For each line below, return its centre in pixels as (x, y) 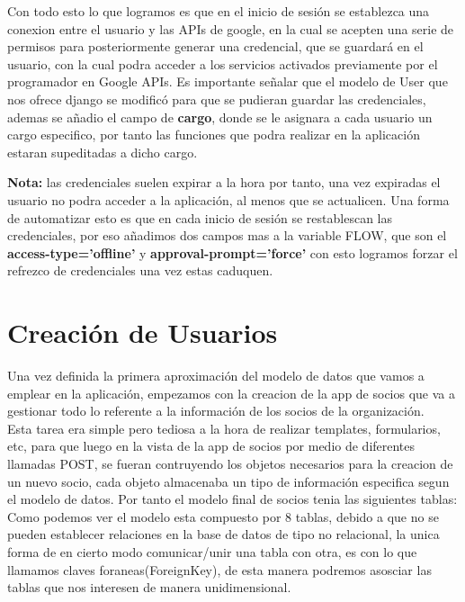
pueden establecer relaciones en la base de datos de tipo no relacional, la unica (224, 534)
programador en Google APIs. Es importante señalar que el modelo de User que (228, 81)
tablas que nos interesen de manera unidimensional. (149, 587)
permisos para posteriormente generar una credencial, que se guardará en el (215, 46)
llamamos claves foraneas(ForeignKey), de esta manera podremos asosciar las (219, 569)
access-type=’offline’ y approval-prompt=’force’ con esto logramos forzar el (232, 252)
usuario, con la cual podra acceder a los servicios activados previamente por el (223, 63)
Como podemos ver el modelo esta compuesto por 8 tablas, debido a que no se (223, 516)
